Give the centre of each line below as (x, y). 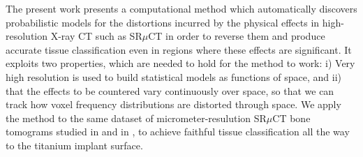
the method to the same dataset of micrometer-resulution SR (136, 118)
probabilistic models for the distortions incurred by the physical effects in (163, 22)
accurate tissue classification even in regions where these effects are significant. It (179, 49)
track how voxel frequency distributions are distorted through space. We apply (173, 104)
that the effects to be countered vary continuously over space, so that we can (170, 90)
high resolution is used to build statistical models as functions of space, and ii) (174, 76)
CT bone (291, 118)
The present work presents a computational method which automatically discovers (181, 8)
